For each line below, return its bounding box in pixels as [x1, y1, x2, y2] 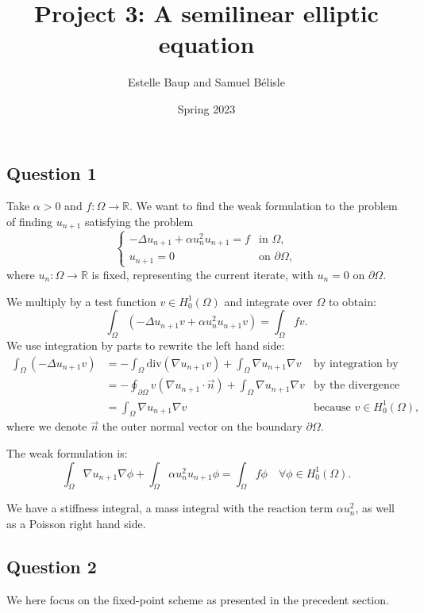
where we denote [6, 418, 87, 435]
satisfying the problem [84, 213, 194, 229]
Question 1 [6, 160, 97, 185]
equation [158, 28, 255, 60]
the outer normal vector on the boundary [102, 418, 303, 435]
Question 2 [6, 554, 97, 579]
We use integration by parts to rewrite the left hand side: [6, 336, 285, 353]
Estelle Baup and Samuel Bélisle [128, 74, 285, 90]
